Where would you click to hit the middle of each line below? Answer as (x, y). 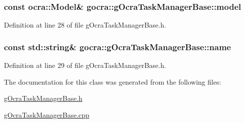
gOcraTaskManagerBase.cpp (47, 114)
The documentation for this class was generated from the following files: (113, 81)
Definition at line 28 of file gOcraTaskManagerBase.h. (85, 25)
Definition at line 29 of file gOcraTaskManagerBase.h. (85, 65)
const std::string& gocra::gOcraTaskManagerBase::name (118, 46)
